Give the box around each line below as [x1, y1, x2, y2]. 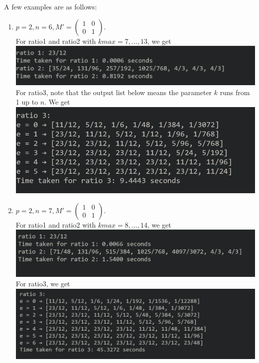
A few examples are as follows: [4, 1, 97, 11]
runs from [220, 87, 250, 97]
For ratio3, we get [15, 278, 70, 289]
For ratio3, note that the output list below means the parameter [15, 87, 212, 97]
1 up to [15, 97, 38, 107]
